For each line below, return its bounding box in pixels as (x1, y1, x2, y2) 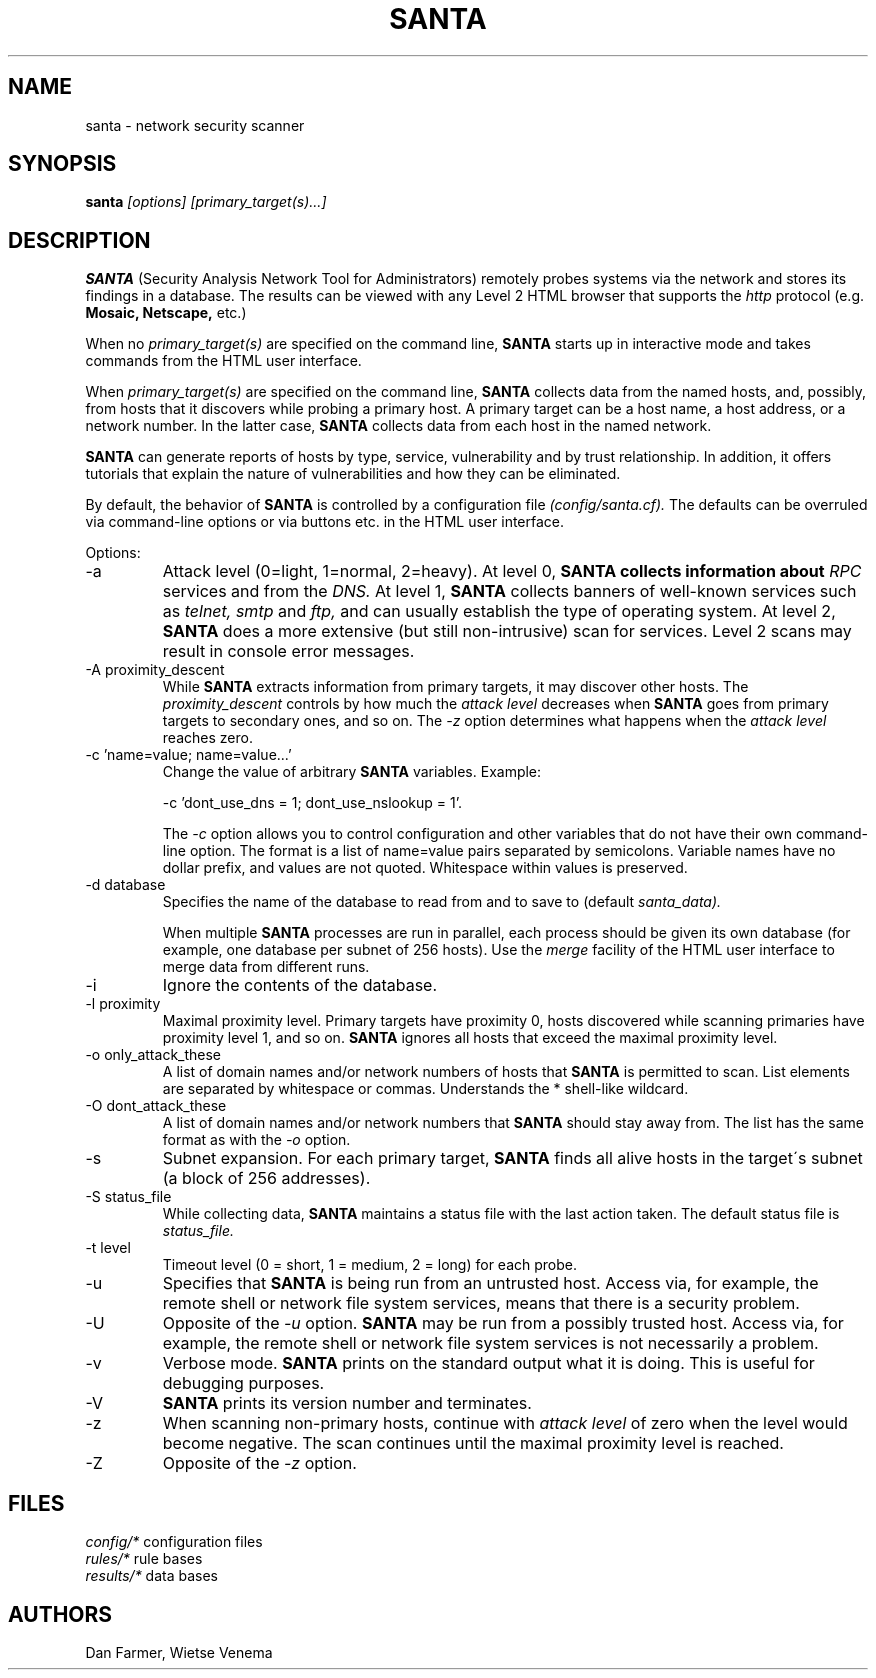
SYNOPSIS (8, 151, 117, 177)
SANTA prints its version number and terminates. (162, 1393, 532, 1414)
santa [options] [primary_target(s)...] (85, 193, 327, 211)
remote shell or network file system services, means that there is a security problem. (162, 1293, 800, 1314)
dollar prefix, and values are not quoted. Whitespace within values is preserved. (162, 859, 688, 877)
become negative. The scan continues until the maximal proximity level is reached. (162, 1433, 784, 1454)
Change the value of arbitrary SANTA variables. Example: (162, 763, 542, 781)
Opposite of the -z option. (162, 1453, 357, 1474)
